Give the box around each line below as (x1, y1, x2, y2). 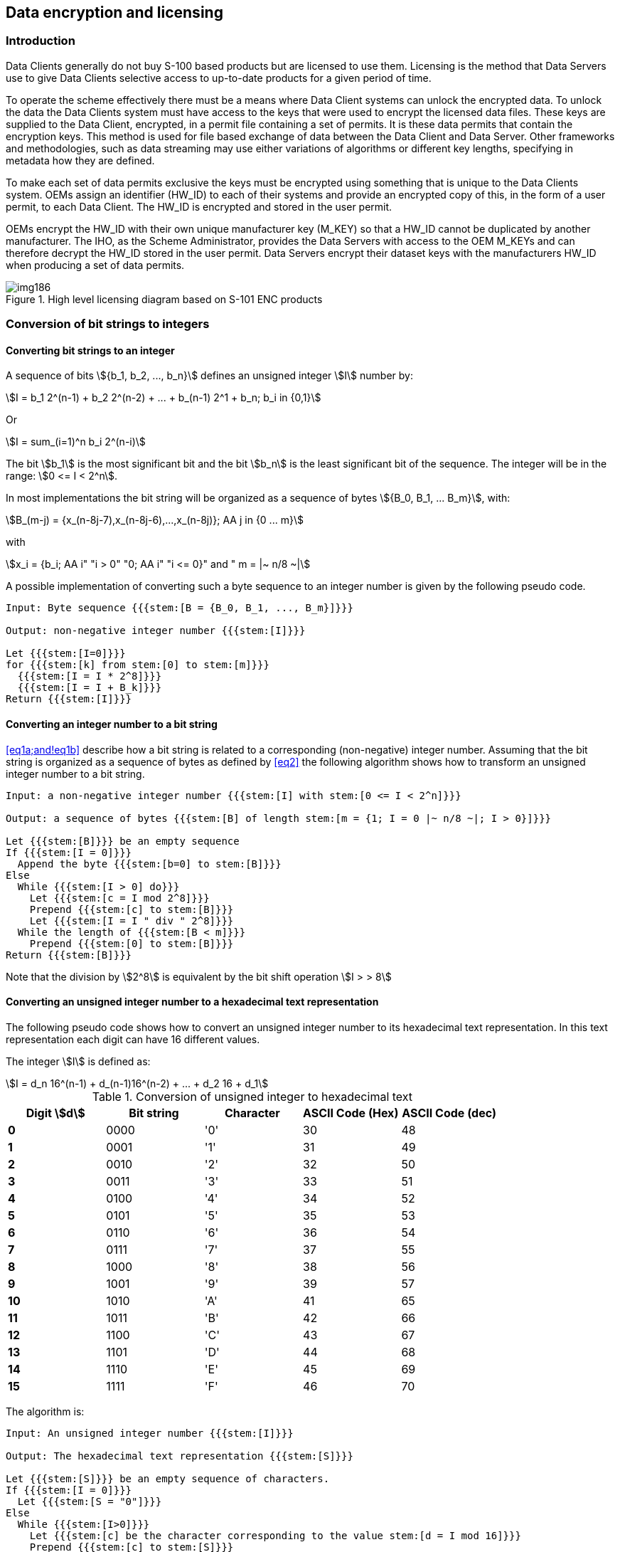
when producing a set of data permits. (6, 258, 185, 271)
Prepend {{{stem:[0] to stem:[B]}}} (29, 937, 234, 949)
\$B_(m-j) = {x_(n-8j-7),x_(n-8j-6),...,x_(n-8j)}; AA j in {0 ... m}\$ (6, 514, 304, 527)
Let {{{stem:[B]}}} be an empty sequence (6, 835, 240, 847)
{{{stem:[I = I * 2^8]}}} (17, 670, 162, 682)
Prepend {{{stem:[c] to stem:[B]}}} (29, 903, 234, 915)
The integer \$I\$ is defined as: (6, 1055, 151, 1067)
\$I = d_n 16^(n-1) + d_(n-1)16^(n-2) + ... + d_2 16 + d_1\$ (6, 1077, 269, 1089)
